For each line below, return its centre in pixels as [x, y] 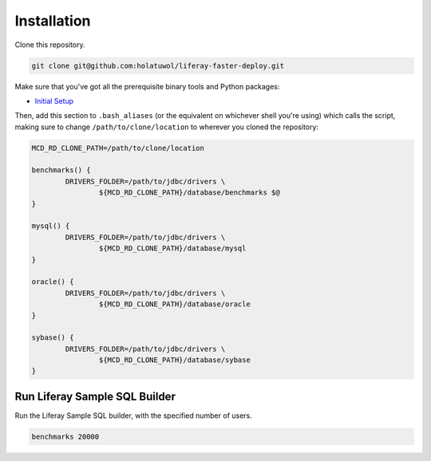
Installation [53, 21]
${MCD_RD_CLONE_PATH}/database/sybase [174, 360]
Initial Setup [54, 100]
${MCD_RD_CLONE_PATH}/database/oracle [174, 304]
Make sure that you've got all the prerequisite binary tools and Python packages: [147, 86]
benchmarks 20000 [65, 436]
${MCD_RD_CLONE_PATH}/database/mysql [172, 248]
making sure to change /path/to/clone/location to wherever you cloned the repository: [167, 127]
